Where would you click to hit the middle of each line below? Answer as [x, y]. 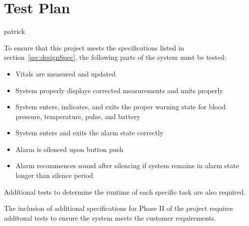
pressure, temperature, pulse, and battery [78, 116]
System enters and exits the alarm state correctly [89, 133]
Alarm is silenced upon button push [69, 149]
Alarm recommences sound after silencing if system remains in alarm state [127, 165]
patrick [14, 31]
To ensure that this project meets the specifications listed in [94, 47]
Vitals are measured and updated [65, 73]
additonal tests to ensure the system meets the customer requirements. [110, 217]
